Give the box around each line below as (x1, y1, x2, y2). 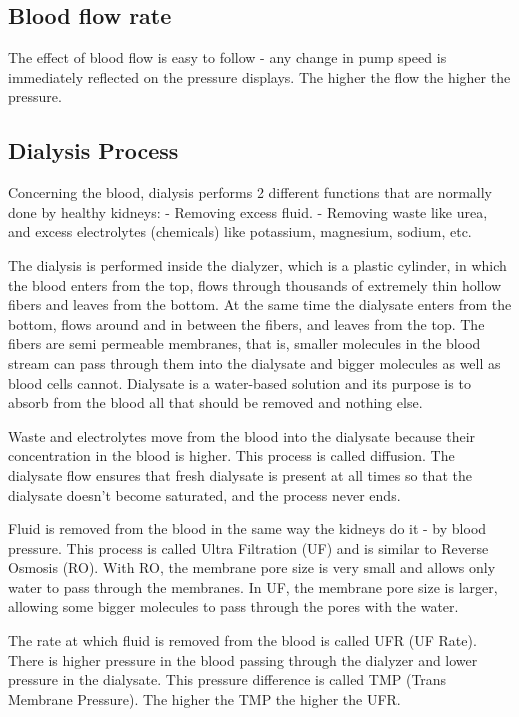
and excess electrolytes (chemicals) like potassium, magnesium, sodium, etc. (8, 221, 472, 242)
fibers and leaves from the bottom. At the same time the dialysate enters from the (8, 294, 512, 315)
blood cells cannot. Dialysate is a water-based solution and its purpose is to (8, 372, 471, 393)
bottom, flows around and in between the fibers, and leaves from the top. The (8, 313, 485, 334)
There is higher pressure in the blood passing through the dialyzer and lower (8, 649, 478, 670)
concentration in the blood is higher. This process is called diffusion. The (8, 445, 455, 466)
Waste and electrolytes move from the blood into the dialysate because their (8, 425, 476, 446)
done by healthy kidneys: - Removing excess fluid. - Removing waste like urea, (8, 201, 488, 222)
